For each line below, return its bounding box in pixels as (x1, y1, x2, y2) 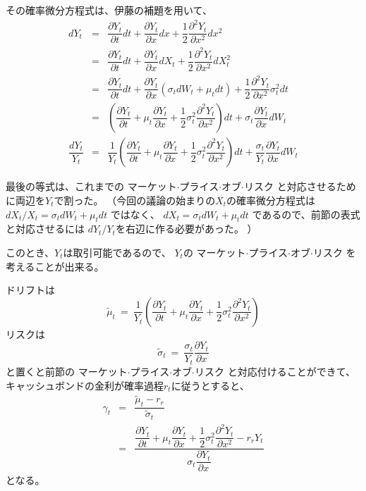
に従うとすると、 (171, 378, 250, 392)
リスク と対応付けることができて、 (194, 363, 355, 378)
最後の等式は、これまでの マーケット (6, 179, 177, 194)
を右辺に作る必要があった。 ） (115, 221, 257, 236)
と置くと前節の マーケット (6, 363, 128, 378)
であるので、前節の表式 (252, 206, 360, 221)
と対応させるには (6, 221, 85, 236)
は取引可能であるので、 (63, 245, 171, 260)
